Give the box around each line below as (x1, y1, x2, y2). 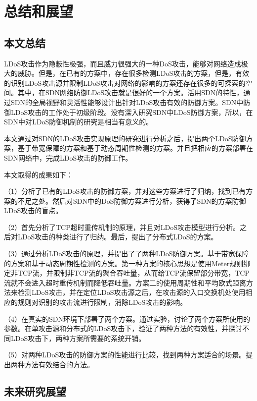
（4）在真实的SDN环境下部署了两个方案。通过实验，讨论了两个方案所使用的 (4, 313, 250, 324)
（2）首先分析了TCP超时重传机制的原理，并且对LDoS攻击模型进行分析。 (4, 222, 240, 232)
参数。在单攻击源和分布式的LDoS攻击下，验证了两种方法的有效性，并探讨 (4, 323, 243, 334)
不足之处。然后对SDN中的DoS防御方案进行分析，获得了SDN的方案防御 (17, 195, 246, 206)
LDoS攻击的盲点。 (4, 205, 63, 216)
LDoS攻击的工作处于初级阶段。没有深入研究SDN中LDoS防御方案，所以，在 (10, 107, 253, 117)
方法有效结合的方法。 (24, 359, 94, 370)
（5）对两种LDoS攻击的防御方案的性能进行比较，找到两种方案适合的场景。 (4, 349, 246, 360)
